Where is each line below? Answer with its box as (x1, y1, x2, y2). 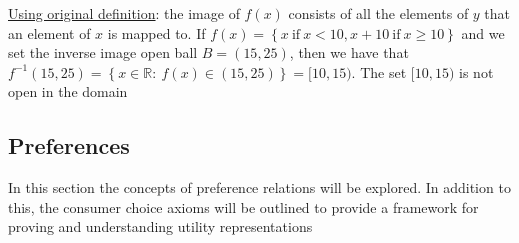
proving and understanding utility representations (8, 216, 313, 237)
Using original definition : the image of (8, 3, 240, 23)
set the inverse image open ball (8, 42, 198, 63)
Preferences (8, 130, 130, 161)
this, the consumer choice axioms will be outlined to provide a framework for (8, 196, 479, 217)
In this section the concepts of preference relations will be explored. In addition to (8, 177, 511, 198)
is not (459, 61, 494, 82)
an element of (8, 22, 91, 43)
